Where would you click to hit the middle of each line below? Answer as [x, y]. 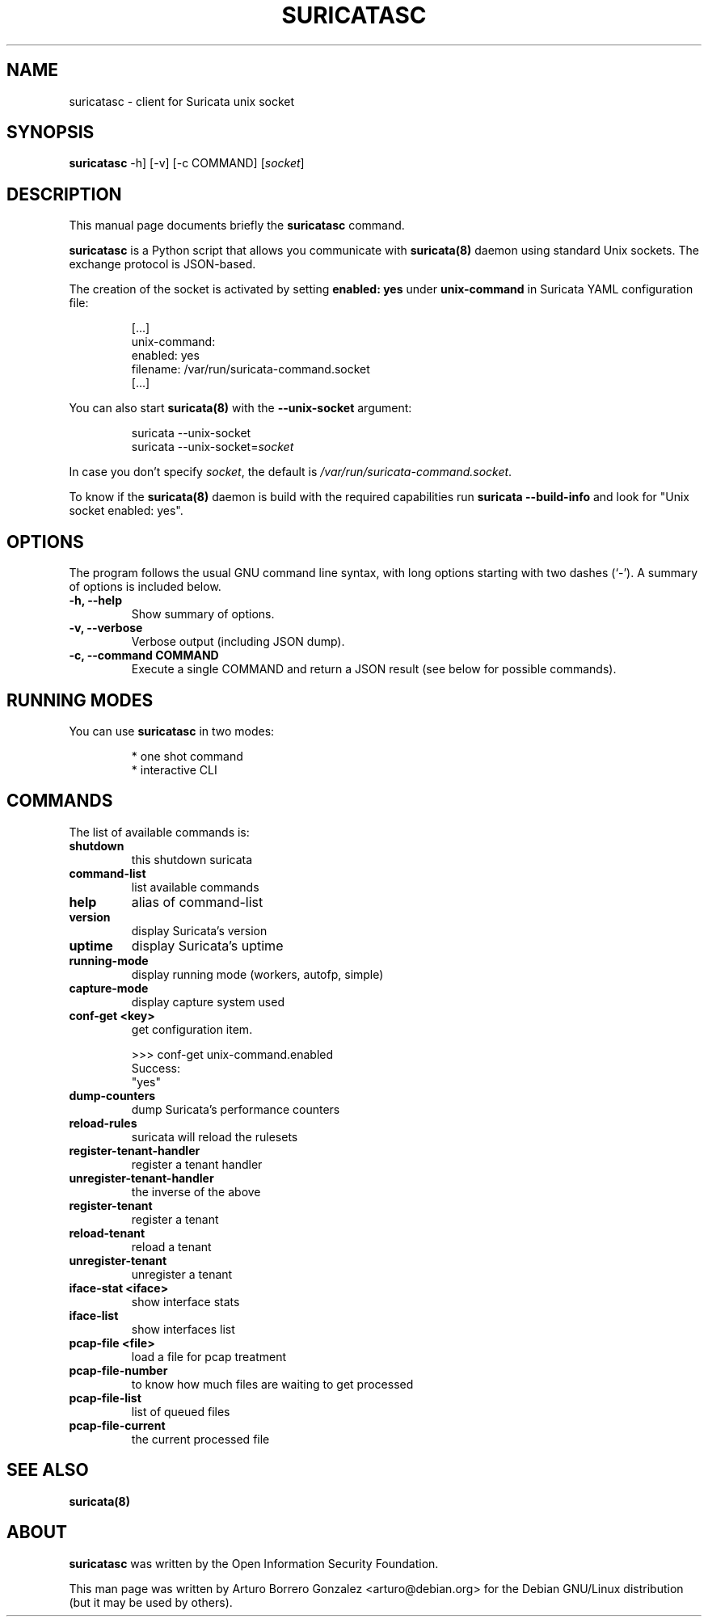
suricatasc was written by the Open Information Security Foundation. [254, 1563]
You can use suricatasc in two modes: [172, 731]
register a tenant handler [197, 1164]
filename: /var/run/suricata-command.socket [251, 369]
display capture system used [208, 1001]
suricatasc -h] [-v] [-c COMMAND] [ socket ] [187, 163]
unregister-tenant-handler [141, 1178]
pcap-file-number [118, 1370]
